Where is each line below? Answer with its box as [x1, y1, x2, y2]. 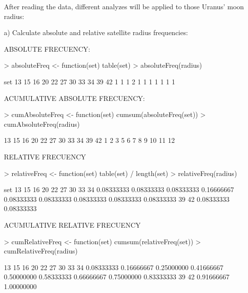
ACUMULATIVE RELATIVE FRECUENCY [4, 219, 141, 230]
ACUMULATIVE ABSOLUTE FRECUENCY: [4, 93, 145, 103]
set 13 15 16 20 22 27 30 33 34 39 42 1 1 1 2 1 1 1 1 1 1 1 [4, 76, 175, 86]
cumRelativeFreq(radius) [4, 246, 78, 256]
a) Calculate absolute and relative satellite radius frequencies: [4, 27, 188, 38]
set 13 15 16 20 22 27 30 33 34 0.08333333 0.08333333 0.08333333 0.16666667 [4, 184, 234, 195]
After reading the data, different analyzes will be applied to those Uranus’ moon [4, 1, 244, 11]
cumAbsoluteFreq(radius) [4, 118, 80, 129]
